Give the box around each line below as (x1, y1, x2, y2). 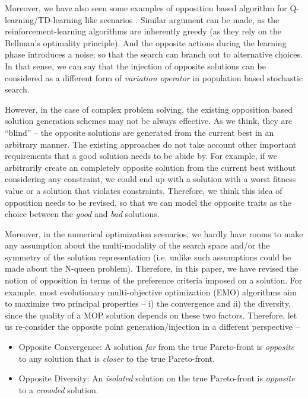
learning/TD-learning (5, 13, 82, 26)
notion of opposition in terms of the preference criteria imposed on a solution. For (5, 274, 303, 286)
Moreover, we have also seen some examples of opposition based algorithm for (5, 2, 287, 14)
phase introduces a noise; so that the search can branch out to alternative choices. (5, 48, 303, 61)
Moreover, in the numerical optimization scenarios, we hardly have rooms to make (5, 227, 303, 240)
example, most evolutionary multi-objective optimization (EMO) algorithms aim (5, 285, 297, 298)
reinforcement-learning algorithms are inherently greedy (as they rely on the (5, 25, 281, 37)
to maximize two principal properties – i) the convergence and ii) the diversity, (5, 297, 291, 310)
